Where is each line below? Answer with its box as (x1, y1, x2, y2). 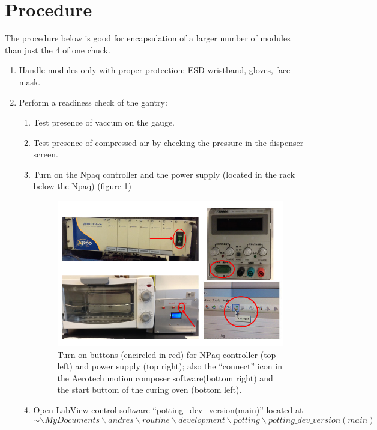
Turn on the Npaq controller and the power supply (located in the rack (33, 168, 295, 180)
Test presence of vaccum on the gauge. (33, 116, 175, 129)
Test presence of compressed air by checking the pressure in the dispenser (33, 136, 304, 148)
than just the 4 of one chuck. (5, 43, 110, 56)
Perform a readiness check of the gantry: (19, 95, 167, 108)
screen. (33, 148, 58, 160)
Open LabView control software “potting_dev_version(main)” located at (33, 404, 303, 416)
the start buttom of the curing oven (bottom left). (57, 383, 242, 396)
